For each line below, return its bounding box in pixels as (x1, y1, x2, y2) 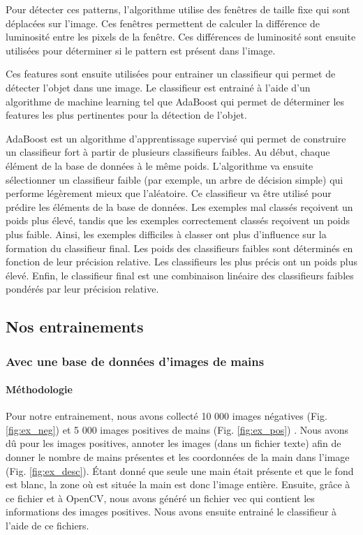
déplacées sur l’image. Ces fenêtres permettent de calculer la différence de (6, 15, 320, 30)
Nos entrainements (6, 316, 144, 337)
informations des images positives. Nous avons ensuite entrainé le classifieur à (6, 504, 337, 519)
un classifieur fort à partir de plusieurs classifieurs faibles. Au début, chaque (6, 145, 330, 159)
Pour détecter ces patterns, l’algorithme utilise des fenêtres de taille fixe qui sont (6, 2, 350, 16)
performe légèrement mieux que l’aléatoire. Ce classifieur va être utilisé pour (6, 186, 332, 200)
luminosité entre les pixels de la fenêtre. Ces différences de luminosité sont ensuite (6, 29, 356, 44)
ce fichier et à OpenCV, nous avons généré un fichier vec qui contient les (6, 490, 315, 505)
